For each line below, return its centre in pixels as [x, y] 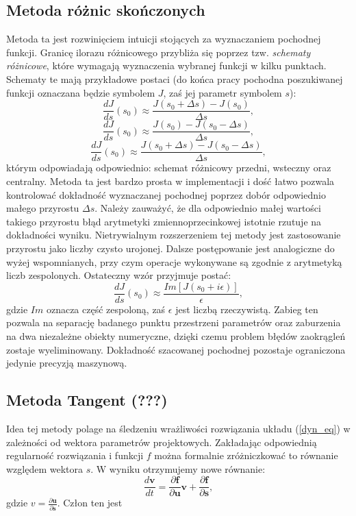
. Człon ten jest [90, 503]
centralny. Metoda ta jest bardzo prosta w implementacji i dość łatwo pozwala [170, 181]
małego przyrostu [43, 208]
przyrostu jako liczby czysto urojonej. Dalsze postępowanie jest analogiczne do [170, 248]
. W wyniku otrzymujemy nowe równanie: [178, 468]
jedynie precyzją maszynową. [67, 363]
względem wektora [45, 468]
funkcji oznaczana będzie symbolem [81, 92]
